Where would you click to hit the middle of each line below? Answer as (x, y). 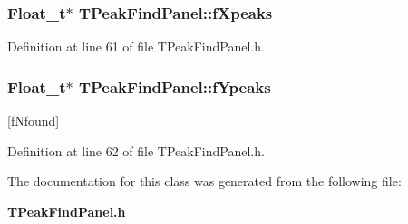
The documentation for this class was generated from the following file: (204, 181)
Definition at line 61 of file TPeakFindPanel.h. (136, 47)
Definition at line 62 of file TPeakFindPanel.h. (136, 150)
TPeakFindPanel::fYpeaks (175, 86)
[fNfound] (34, 121)
